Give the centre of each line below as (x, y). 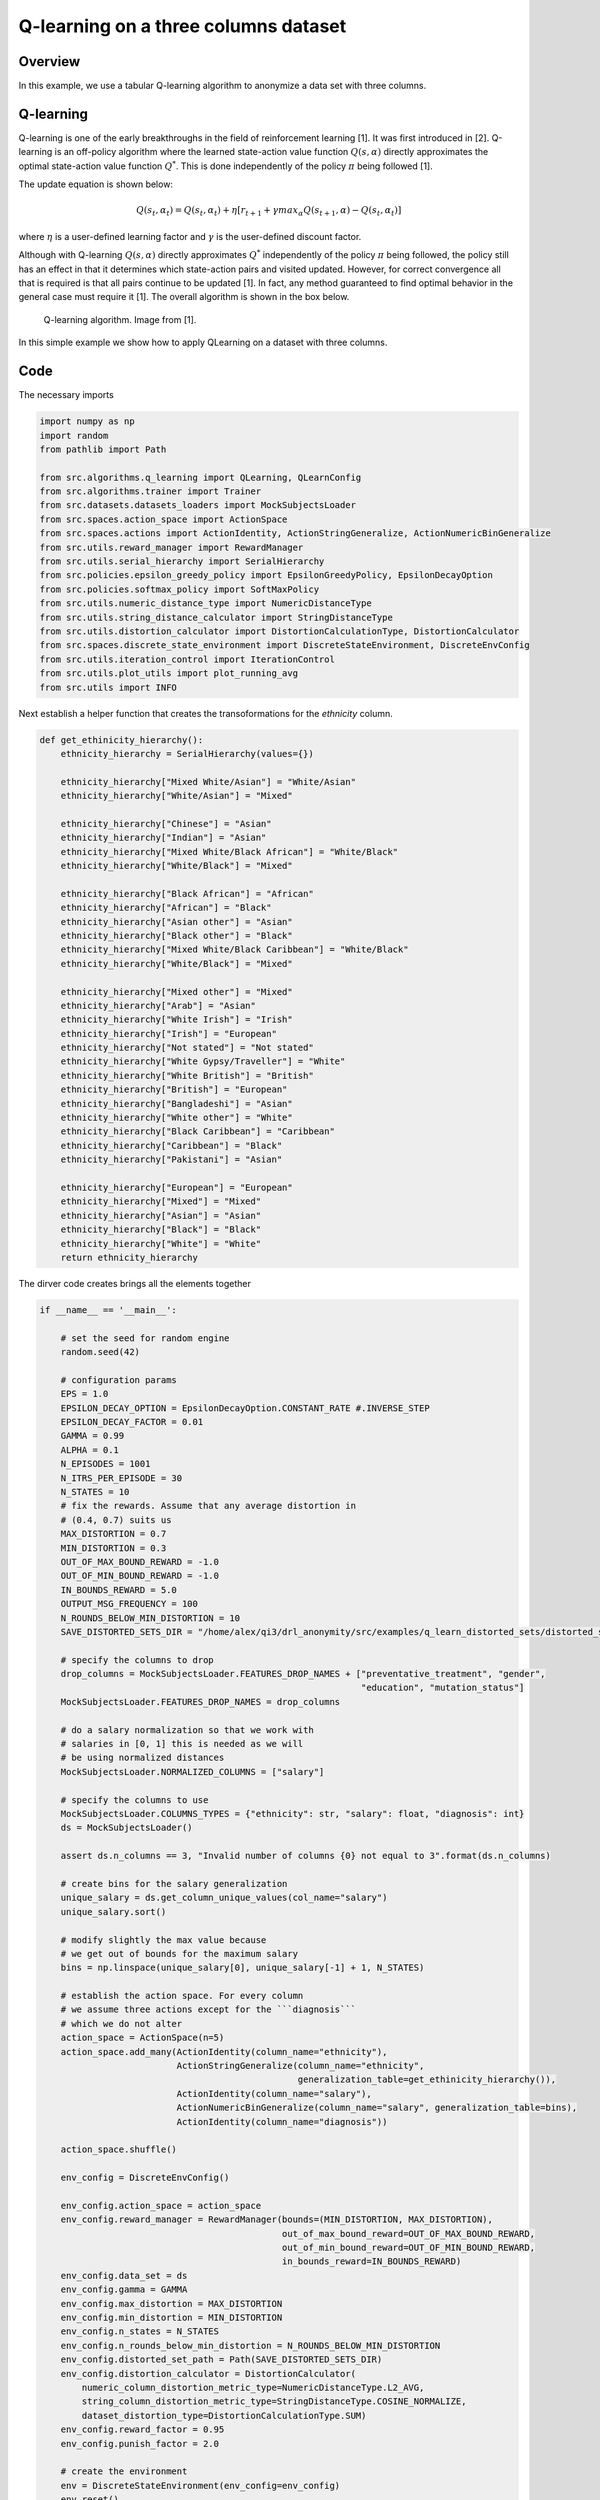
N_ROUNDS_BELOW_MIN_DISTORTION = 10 (150, 1618)
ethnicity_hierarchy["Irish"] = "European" (168, 1033)
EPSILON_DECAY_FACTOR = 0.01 (132, 1422)
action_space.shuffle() (118, 2149)
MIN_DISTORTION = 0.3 (113, 1548)
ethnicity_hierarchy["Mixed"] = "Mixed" (161, 1201)
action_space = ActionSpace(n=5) (142, 2038)
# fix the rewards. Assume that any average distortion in (208, 1506)
